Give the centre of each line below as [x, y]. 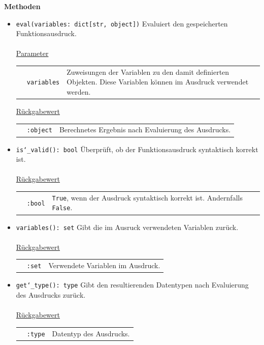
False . [62, 207]
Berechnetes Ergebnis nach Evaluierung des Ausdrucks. [145, 130]
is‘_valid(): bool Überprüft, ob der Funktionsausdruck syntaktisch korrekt [137, 149]
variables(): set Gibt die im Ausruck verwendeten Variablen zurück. [127, 227]
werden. [79, 91]
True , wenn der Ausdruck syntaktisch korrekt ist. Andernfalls [147, 197]
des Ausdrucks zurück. [51, 294]
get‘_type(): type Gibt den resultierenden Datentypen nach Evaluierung [132, 285]
